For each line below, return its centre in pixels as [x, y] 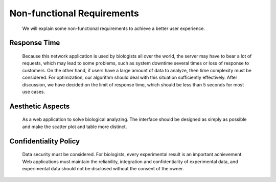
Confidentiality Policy [45, 141]
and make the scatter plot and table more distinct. [75, 127]
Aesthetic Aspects [40, 106]
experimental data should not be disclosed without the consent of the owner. [103, 168]
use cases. [34, 92]
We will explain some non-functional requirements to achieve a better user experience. [114, 28]
